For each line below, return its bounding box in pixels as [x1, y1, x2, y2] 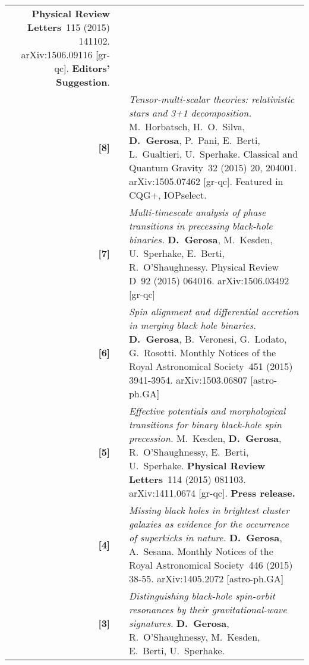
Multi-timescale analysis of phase [128, 205, 266, 219]
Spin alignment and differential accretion [128, 305, 299, 318]
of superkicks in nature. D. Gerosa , [128, 531, 282, 544]
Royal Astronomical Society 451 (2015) [128, 359, 293, 373]
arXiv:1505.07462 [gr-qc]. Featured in [128, 174, 283, 188]
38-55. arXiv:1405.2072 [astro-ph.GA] [128, 572, 284, 585]
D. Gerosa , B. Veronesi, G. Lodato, [128, 332, 287, 346]
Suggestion [56, 75, 108, 89]
